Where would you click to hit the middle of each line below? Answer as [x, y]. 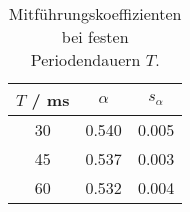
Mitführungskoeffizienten [95, 13]
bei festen [95, 36]
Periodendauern [85, 59]
